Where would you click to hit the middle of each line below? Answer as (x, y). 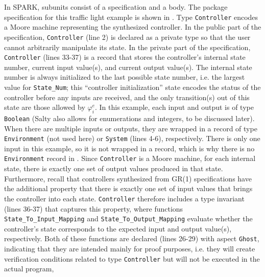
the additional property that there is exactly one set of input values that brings (128, 188)
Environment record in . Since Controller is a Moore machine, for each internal (130, 158)
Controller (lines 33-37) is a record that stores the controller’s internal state (125, 57)
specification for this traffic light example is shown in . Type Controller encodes (131, 17)
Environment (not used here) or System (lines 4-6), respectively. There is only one (132, 138)
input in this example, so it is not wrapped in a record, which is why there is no (129, 148)
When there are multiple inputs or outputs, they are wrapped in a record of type (131, 128)
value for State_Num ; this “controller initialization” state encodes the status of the (132, 87)
